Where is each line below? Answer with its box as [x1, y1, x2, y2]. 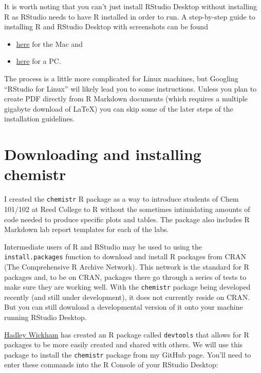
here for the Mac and [16, 38, 83, 49]
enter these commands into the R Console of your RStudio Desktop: [4, 359, 218, 370]
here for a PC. [16, 56, 61, 66]
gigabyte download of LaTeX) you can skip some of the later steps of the [4, 103, 233, 114]
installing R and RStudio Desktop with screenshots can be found [4, 21, 208, 32]
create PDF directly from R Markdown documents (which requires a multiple [4, 93, 248, 104]
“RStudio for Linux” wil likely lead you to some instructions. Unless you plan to [4, 83, 257, 94]
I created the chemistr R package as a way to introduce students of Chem [4, 193, 239, 204]
